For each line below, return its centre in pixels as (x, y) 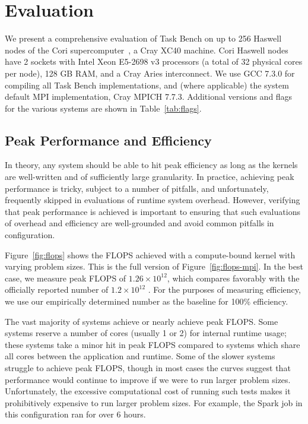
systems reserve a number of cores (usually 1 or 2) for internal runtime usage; (146, 333)
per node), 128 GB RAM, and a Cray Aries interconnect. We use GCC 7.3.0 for (150, 73)
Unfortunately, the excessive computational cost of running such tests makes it (148, 391)
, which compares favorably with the (233, 278)
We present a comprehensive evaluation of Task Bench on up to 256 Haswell (143, 38)
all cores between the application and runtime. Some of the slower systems (140, 356)
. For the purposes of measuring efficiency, (224, 289)
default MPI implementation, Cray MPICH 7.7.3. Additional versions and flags (149, 96)
